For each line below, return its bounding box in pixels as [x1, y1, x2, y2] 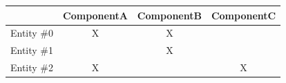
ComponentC [211, 8, 276, 22]
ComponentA [63, 8, 128, 22]
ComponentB [137, 8, 202, 22]
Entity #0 [10, 26, 54, 40]
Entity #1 [10, 43, 54, 57]
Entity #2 [10, 60, 54, 75]
